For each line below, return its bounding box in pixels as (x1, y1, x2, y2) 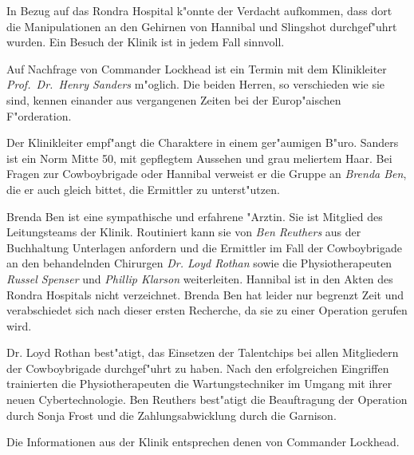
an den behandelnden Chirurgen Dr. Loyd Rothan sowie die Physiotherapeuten (6, 255, 392, 271)
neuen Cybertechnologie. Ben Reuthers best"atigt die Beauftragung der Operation (6, 391, 408, 408)
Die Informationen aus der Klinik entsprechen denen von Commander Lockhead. (6, 433, 400, 450)
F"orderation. (6, 107, 72, 124)
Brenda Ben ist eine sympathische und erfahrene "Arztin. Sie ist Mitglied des (6, 208, 383, 224)
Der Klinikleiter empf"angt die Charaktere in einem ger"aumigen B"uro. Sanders (6, 134, 399, 151)
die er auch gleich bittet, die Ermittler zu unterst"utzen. (6, 180, 280, 197)
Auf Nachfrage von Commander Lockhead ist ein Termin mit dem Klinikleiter (6, 60, 387, 77)
